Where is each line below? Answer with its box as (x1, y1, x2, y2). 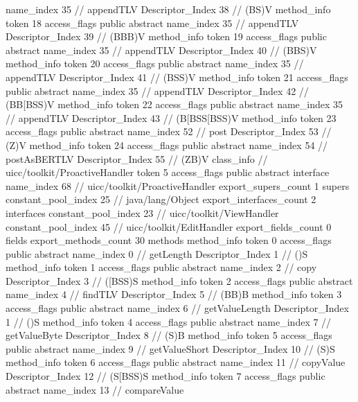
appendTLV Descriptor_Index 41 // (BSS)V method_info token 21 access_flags (6, 69, 348, 84)
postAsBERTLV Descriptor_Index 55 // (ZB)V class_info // (6, 151, 268, 166)
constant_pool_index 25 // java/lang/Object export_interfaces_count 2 (6, 192, 316, 207)
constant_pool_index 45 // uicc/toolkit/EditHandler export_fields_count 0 (6, 219, 332, 234)
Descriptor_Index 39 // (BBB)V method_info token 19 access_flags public (6, 29, 327, 44)
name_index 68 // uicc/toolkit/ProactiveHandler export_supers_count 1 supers (6, 178, 350, 193)
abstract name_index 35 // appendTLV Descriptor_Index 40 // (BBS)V (6, 42, 317, 57)
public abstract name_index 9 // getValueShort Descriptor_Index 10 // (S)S (6, 341, 335, 356)
